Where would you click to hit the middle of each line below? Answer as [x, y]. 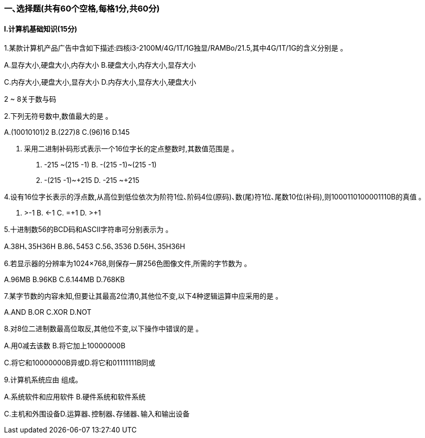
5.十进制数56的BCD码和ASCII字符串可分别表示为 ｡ [87, 230]
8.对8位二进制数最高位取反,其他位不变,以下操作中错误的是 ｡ [102, 329]
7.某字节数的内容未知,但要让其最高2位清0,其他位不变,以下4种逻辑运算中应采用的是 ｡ [142, 296]
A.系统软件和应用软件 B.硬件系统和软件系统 [75, 397]
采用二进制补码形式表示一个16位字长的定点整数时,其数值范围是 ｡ [130, 149]
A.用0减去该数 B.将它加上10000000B [65, 346]
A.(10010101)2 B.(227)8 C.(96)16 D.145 [67, 132]
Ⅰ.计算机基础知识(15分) [41, 29]
